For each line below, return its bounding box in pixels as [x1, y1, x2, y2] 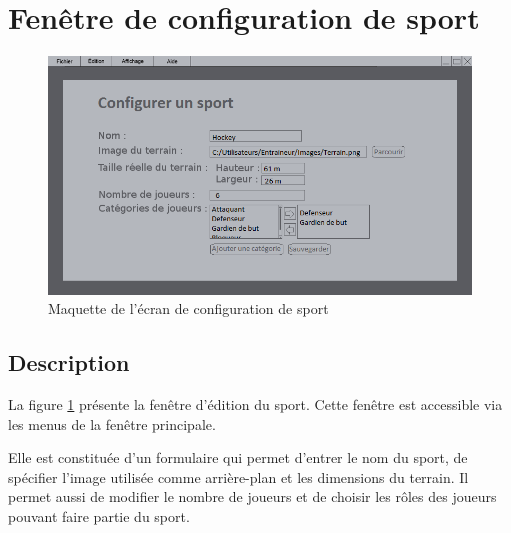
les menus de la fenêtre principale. [8, 413, 216, 434]
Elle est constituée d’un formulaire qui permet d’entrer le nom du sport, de [8, 447, 468, 468]
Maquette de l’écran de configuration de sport [48, 298, 329, 319]
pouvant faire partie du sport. [8, 505, 190, 526]
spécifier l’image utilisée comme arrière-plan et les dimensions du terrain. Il [8, 466, 469, 487]
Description [8, 347, 130, 378]
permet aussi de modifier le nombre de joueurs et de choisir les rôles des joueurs [8, 486, 497, 507]
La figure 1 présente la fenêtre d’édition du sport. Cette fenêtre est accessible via [8, 394, 503, 415]
